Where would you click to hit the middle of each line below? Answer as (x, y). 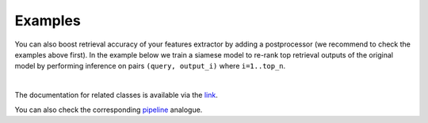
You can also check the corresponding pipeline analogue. (109, 110)
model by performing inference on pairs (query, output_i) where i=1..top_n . (150, 66)
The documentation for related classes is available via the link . (116, 95)
